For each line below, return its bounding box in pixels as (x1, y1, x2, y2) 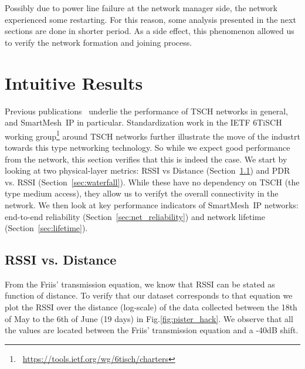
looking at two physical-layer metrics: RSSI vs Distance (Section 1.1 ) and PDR (5, 164, 290, 177)
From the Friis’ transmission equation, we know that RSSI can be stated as (5, 277, 275, 290)
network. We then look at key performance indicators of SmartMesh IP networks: (5, 198, 299, 211)
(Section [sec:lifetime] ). (5, 222, 88, 234)
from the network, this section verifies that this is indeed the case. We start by (5, 153, 287, 165)
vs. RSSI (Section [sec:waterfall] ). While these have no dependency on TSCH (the (5, 175, 300, 188)
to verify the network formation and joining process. (5, 36, 192, 48)
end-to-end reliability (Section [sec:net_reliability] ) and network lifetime (5, 210, 265, 222)
